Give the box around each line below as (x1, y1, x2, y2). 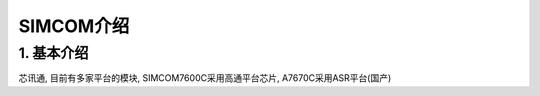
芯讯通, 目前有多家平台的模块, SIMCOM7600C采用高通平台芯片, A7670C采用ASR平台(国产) (18, 72, 392, 84)
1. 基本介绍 (18, 44, 89, 62)
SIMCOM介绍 (18, 15, 130, 37)
